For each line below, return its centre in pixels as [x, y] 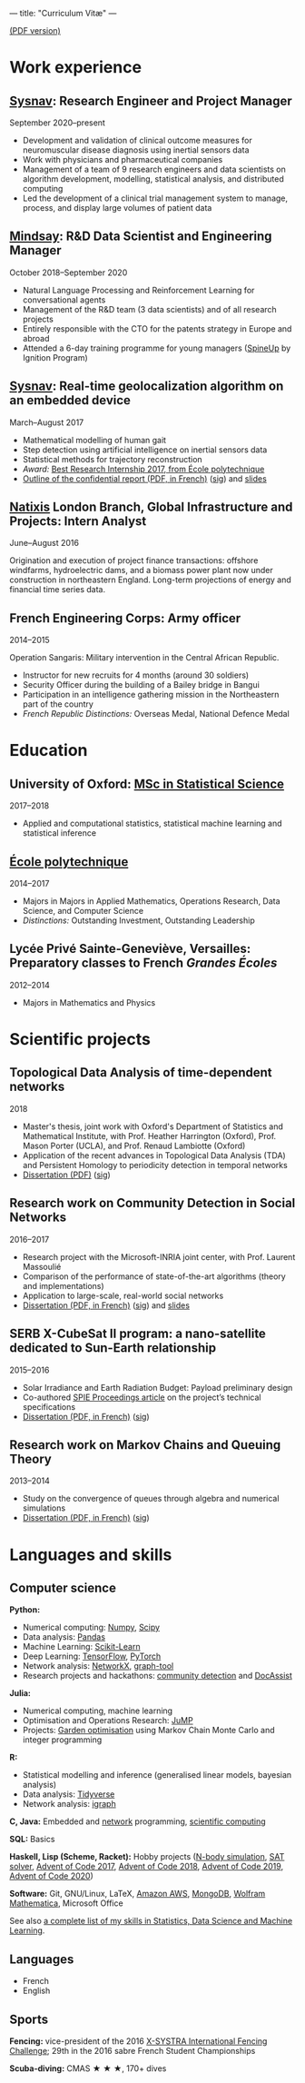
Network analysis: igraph [69, 1804]
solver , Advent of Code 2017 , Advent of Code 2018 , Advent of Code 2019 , [147, 1867]
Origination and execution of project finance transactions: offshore [134, 560]
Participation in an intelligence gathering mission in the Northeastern [151, 695]
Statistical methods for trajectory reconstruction [112, 459]
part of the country [58, 704]
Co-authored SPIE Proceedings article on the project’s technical [142, 1397]
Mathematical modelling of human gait [94, 440]
